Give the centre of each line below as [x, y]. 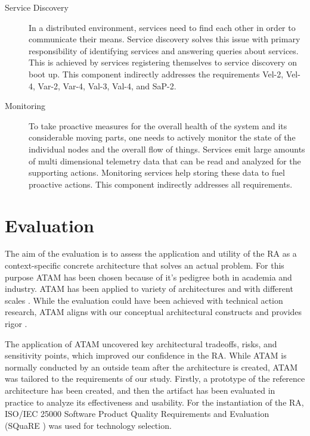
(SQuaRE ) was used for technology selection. [88, 425]
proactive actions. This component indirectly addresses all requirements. [161, 184]
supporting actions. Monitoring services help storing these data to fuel [157, 172]
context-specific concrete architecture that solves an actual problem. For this [145, 265]
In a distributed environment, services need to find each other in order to [162, 27]
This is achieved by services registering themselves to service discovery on [163, 62]
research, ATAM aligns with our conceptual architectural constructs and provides [154, 312]
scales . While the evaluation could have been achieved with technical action [144, 300]
